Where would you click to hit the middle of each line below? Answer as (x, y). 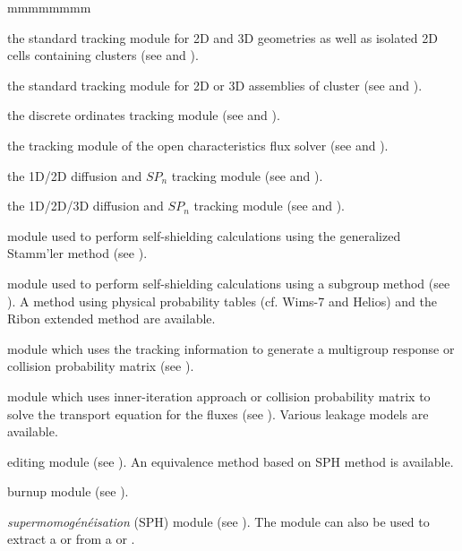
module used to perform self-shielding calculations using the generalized (204, 235)
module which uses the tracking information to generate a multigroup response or (231, 348)
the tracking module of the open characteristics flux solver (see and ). (198, 145)
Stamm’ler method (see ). (77, 253)
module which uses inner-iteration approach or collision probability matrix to (219, 396)
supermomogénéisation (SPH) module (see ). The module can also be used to (218, 521)
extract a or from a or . (71, 539)
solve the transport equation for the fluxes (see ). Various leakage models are (218, 413)
